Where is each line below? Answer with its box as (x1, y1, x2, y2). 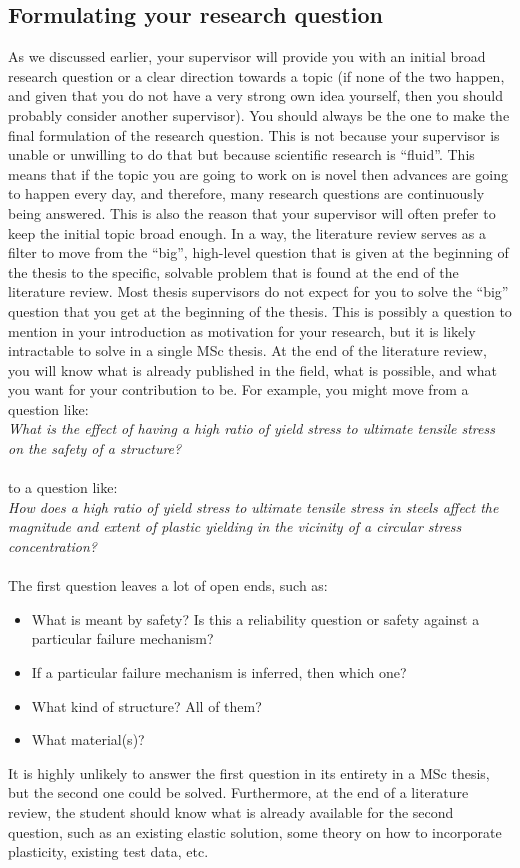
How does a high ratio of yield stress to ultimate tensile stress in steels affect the (8, 496, 499, 517)
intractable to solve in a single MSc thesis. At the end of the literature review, (8, 340, 487, 361)
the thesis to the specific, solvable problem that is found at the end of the (8, 261, 459, 282)
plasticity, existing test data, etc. (8, 841, 209, 862)
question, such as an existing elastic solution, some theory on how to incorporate (8, 821, 502, 842)
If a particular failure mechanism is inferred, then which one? (31, 662, 407, 683)
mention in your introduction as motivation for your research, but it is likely (8, 320, 476, 341)
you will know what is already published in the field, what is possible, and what (8, 359, 497, 380)
